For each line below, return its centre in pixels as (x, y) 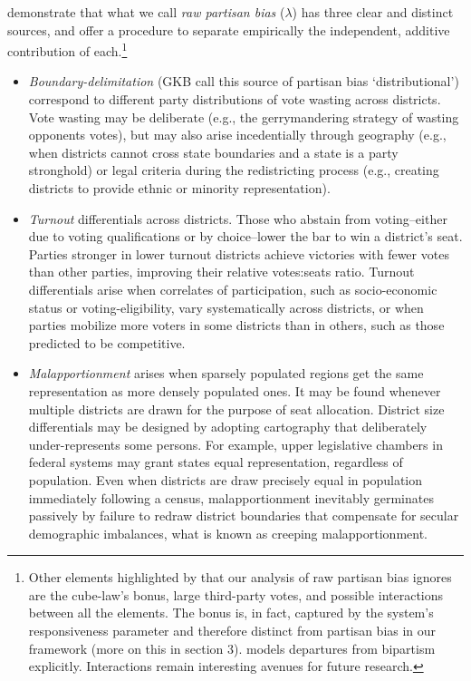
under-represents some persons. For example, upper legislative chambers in (235, 444)
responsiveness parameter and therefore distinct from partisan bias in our (232, 631)
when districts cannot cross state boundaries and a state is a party (213, 152)
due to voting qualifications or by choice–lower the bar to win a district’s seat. (245, 236)
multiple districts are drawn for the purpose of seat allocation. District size (236, 409)
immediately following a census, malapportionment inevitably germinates (231, 497)
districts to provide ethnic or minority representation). (179, 188)
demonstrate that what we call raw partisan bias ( (146, 12)
